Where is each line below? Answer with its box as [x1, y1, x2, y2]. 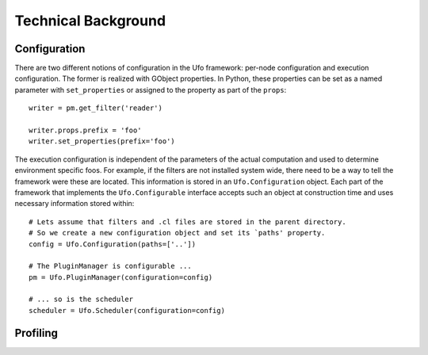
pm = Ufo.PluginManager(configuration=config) [29, 273, 213, 281]
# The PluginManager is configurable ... [29, 261, 192, 271]
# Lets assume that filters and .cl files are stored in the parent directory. [29, 217, 346, 226]
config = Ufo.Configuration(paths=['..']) [29, 239, 197, 249]
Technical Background [14, 12, 166, 29]
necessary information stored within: [14, 199, 135, 208]
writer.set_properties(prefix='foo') [29, 137, 176, 146]
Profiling [14, 326, 59, 340]
